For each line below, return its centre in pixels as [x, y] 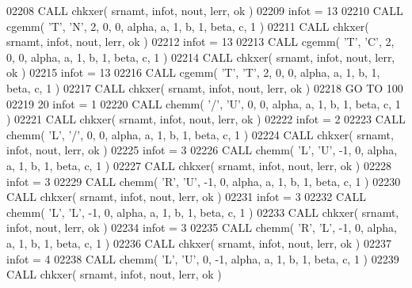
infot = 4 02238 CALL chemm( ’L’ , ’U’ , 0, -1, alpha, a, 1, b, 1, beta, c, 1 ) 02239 [203, 258]
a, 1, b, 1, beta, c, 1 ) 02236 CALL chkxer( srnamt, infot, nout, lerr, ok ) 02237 [199, 243]
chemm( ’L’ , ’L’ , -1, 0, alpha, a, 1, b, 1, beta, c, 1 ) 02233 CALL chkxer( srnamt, [203, 212]
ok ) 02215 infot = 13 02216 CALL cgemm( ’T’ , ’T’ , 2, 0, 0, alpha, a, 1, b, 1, [193, 72]
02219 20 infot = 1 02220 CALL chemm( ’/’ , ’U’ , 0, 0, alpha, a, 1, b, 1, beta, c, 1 [204, 103]
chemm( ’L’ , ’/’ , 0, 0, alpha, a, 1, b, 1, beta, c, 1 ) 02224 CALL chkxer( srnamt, [200, 134]
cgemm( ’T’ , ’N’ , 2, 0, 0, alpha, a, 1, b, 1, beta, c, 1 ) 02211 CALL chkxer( [188, 26]
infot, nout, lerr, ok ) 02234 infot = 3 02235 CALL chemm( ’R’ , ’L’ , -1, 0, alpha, [202, 227]
